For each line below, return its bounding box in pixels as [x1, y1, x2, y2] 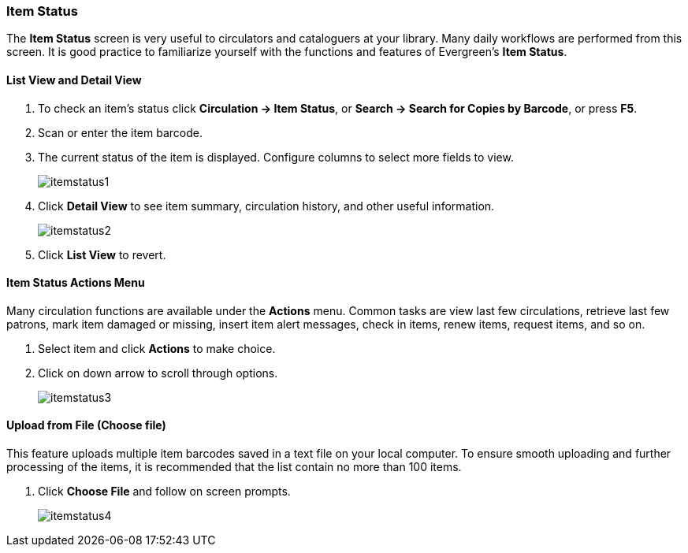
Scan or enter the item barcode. [38, 125, 203, 139]
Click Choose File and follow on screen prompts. [38, 484, 291, 499]
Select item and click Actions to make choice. [38, 341, 276, 355]
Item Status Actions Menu [6, 276, 145, 290]
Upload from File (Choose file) [6, 418, 166, 432]
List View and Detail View [6, 72, 142, 87]
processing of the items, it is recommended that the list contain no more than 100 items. [6, 460, 462, 474]
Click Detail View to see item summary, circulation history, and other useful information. [38, 199, 495, 213]
